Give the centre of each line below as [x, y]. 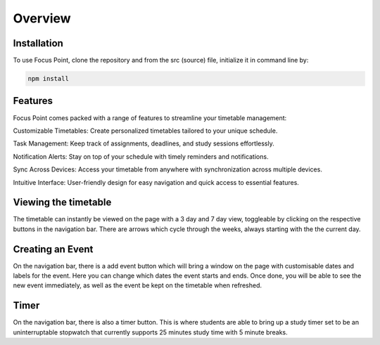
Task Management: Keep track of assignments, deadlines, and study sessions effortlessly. [144, 143]
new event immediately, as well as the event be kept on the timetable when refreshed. [138, 285]
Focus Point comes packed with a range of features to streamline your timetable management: [150, 118]
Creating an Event [53, 249]
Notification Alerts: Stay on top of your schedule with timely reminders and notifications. [141, 156]
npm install [49, 79]
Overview [42, 18]
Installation [38, 43]
